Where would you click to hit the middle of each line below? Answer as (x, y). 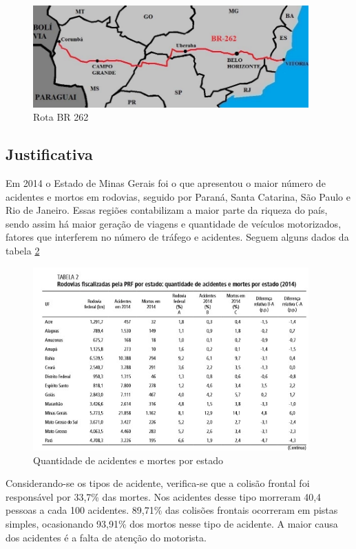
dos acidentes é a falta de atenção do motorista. (106, 537)
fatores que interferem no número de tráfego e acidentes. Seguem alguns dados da (177, 237)
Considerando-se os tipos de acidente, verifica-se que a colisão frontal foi (158, 483)
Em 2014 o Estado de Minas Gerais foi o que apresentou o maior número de (166, 183)
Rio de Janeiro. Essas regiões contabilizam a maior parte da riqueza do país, (167, 210)
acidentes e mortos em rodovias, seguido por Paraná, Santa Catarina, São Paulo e (178, 196)
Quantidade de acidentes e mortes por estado (128, 460)
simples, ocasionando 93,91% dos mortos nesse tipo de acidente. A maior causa (172, 524)
